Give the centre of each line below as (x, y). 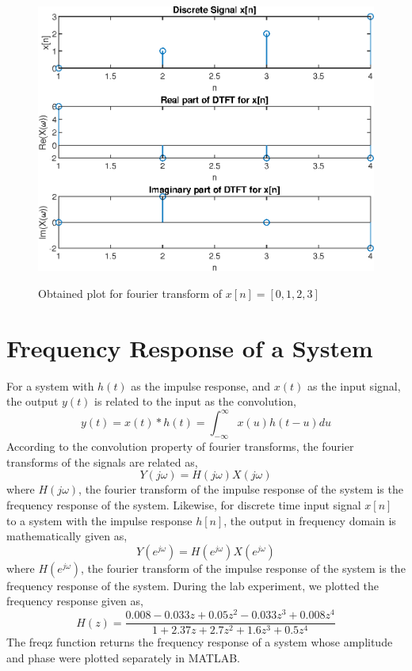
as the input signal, (354, 385)
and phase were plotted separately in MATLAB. (124, 657)
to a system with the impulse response (99, 520)
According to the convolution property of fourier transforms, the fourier (180, 446)
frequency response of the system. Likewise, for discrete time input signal (184, 504)
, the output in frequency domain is (310, 520)
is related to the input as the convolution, (196, 401)
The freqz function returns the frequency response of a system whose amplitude (200, 642)
